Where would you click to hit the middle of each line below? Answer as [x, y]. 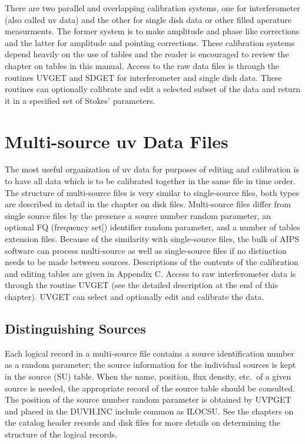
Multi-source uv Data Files [117, 141]
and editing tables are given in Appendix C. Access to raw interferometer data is [150, 273]
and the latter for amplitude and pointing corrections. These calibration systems [150, 42]
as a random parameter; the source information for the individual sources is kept [150, 365]
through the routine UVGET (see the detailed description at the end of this [142, 285]
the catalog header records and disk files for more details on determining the [142, 422]
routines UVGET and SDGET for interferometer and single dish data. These [143, 77]
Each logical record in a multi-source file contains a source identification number [150, 353]
